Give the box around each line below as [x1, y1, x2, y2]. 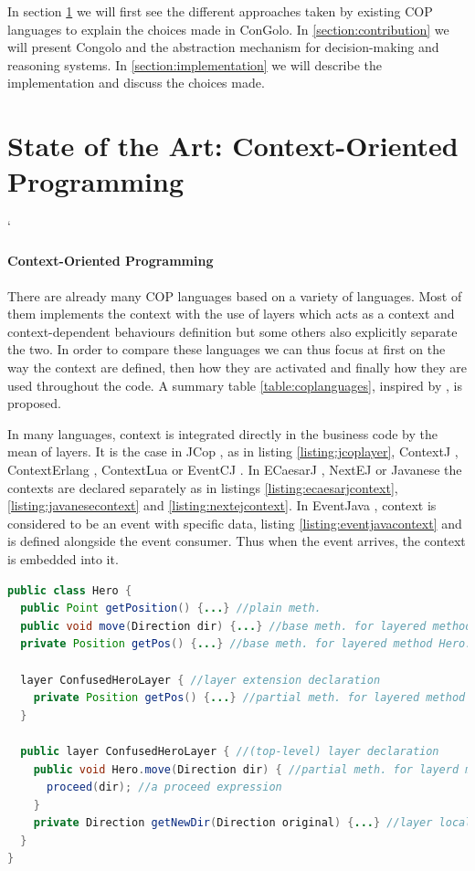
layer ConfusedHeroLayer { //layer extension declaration [20, 673, 381, 687]
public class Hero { [7, 583, 132, 597]
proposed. [7, 394, 61, 413]
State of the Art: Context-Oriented [7, 127, 459, 164]
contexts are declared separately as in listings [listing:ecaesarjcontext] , [7, 477, 398, 497]
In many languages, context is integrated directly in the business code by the [7, 424, 438, 443]
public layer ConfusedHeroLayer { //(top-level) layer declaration [20, 744, 439, 758]
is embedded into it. [7, 549, 119, 568]
